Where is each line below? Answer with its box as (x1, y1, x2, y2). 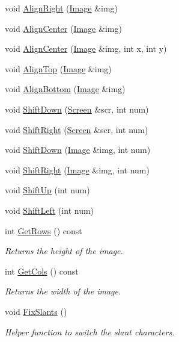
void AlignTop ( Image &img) (5, 62, 112, 75)
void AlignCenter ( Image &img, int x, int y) (5, 42, 167, 55)
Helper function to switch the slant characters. (5, 325, 175, 338)
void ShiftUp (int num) (5, 184, 90, 196)
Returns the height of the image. (5, 244, 123, 257)
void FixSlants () (5, 305, 67, 317)
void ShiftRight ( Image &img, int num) (5, 163, 150, 176)
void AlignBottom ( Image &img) (5, 82, 126, 95)
